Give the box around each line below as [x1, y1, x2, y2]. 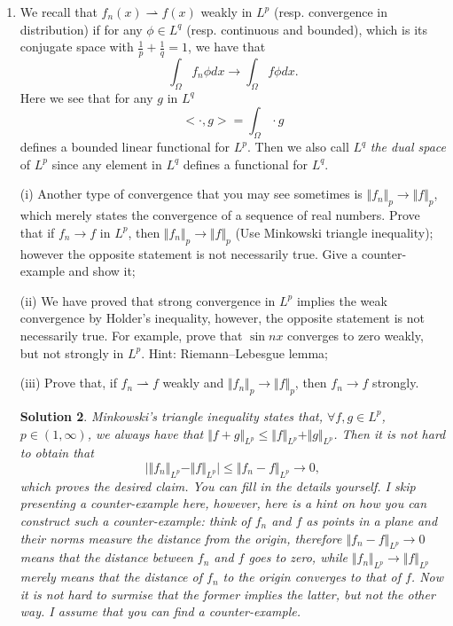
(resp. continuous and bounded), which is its [186, 20, 427, 38]
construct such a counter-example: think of [20, 511, 251, 529]
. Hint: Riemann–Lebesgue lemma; [141, 343, 328, 362]
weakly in [200, 3, 253, 20]
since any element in [51, 154, 162, 173]
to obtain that [20, 443, 94, 462]
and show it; [68, 262, 136, 280]
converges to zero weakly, [287, 325, 424, 344]
